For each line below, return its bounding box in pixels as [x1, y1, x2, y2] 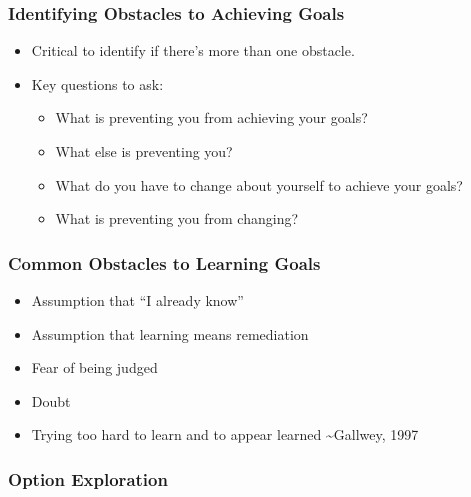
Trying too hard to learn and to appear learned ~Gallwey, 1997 [31, 424, 419, 445]
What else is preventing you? [55, 141, 233, 161]
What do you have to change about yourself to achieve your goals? [55, 174, 463, 195]
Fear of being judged [31, 357, 158, 378]
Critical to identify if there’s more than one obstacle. [31, 40, 355, 61]
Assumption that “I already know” [31, 290, 244, 310]
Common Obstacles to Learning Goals [8, 250, 321, 275]
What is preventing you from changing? [55, 208, 299, 229]
